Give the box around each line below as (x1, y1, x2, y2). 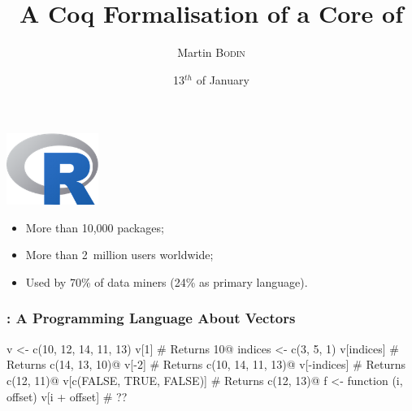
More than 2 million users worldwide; (25, 246, 214, 263)
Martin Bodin (177, 44, 245, 61)
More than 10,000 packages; (25, 218, 164, 236)
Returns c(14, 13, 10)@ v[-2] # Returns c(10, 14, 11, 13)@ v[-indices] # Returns (7, 356, 405, 373)
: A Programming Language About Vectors (7, 308, 296, 328)
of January (196, 71, 249, 88)
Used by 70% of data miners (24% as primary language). (25, 273, 308, 290)
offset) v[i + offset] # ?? (7, 387, 128, 405)
